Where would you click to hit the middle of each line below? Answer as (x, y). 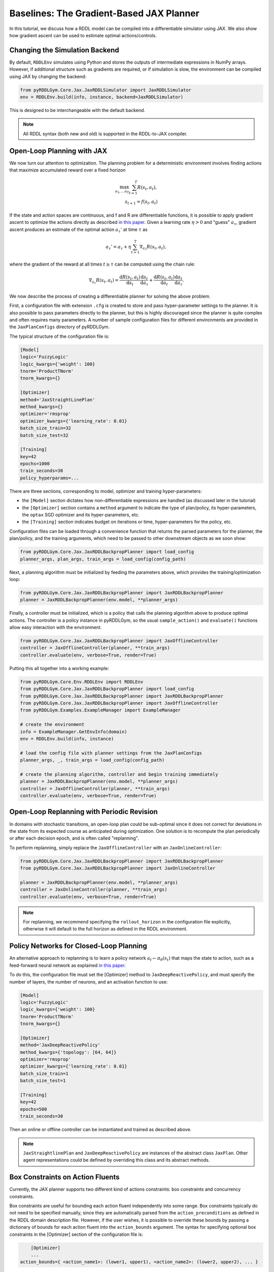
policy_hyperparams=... (50, 478)
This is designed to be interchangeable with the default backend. (77, 110)
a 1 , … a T (122, 192)
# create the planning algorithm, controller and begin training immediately (119, 774)
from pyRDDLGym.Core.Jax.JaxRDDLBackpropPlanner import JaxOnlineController (118, 868)
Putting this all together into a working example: (59, 668)
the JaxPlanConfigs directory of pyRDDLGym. (60, 327)
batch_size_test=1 (43, 1081)
